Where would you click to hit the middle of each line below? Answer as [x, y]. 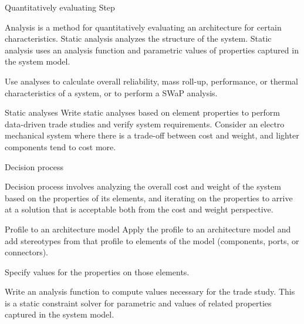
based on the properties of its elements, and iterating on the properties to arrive [149, 198]
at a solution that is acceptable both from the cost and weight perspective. [139, 209]
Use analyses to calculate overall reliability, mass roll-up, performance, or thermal [151, 81]
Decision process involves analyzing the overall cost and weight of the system [143, 186]
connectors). [27, 252]
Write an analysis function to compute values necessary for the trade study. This [150, 291]
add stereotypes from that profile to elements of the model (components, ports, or [152, 240]
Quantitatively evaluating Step [60, 7]
